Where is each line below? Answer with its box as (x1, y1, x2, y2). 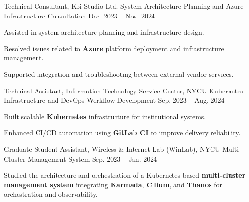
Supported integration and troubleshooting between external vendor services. (4, 69, 234, 79)
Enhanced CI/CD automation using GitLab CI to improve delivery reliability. (4, 128, 241, 138)
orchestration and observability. (4, 189, 98, 199)
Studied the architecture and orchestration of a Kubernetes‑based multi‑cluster (4, 170, 246, 180)
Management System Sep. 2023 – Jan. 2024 (28, 153, 157, 164)
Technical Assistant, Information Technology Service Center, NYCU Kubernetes (4, 85, 243, 95)
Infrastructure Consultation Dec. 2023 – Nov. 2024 (4, 10, 155, 20)
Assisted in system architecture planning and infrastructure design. (4, 27, 204, 37)
